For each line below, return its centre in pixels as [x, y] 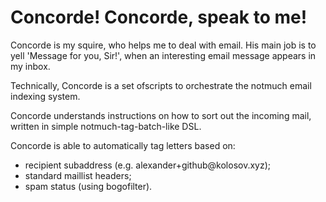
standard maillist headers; [78, 175]
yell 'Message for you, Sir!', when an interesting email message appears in [163, 55]
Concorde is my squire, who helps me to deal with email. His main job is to [163, 45]
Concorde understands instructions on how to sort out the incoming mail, [161, 115]
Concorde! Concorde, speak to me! [159, 17]
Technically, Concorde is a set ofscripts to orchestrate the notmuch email [161, 85]
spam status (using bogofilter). [88, 186]
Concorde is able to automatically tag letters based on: [123, 145]
